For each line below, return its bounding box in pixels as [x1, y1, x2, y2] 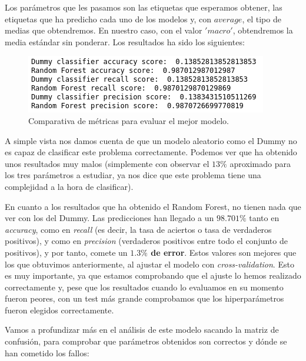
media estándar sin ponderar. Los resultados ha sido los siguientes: [5, 35, 245, 48]
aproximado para [229, 157, 291, 169]
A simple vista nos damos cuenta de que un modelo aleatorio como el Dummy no [5, 134, 297, 146]
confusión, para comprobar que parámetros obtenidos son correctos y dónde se [5, 335, 287, 347]
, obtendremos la [232, 24, 293, 36]
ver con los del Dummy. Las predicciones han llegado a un [5, 212, 214, 224]
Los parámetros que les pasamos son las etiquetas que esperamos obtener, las [5, 1, 282, 13]
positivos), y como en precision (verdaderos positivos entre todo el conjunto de [5, 235, 288, 247]
